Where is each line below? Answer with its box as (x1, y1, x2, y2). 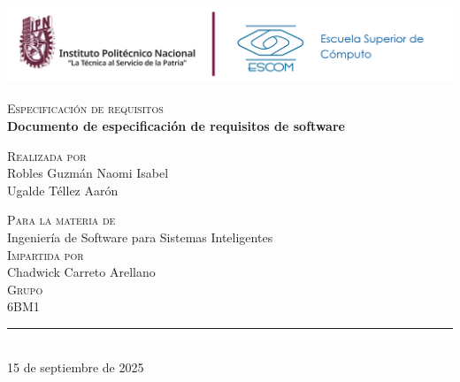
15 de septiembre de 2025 (7, 357, 144, 376)
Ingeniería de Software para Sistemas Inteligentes (7, 227, 273, 246)
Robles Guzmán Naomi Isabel (7, 164, 169, 182)
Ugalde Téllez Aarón (7, 180, 119, 199)
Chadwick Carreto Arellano (7, 263, 156, 281)
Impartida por (7, 245, 84, 264)
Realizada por (7, 146, 87, 164)
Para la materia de (7, 210, 116, 229)
